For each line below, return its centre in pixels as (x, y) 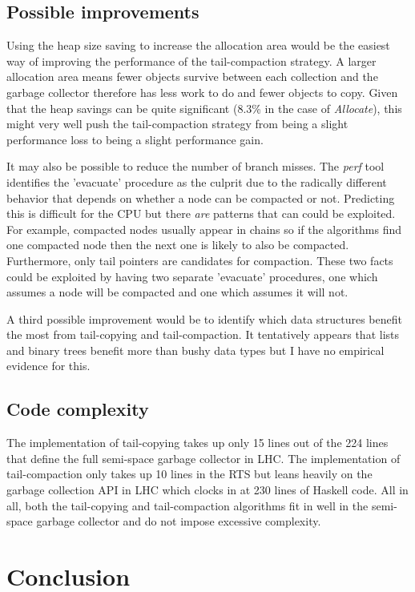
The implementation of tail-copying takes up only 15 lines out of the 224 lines (197, 443)
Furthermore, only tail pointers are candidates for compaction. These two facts (200, 260)
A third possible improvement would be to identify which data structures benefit (204, 318)
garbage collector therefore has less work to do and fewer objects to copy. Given (202, 92)
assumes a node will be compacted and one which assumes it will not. (177, 292)
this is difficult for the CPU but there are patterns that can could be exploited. (201, 213)
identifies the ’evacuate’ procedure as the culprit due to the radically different (197, 181)
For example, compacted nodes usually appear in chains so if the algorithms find (204, 229)
